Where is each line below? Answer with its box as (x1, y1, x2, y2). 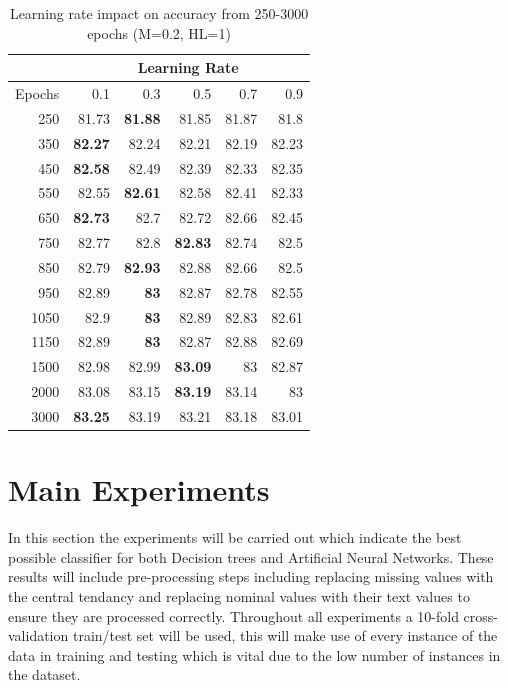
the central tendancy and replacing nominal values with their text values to (8, 586, 470, 606)
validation (8, 625, 69, 646)
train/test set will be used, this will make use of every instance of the (72, 625, 498, 646)
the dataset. (8, 664, 81, 685)
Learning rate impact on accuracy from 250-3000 (9, 3, 309, 23)
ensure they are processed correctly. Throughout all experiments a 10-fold (8, 605, 459, 626)
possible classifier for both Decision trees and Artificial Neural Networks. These (8, 546, 494, 567)
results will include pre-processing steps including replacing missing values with (8, 566, 494, 587)
